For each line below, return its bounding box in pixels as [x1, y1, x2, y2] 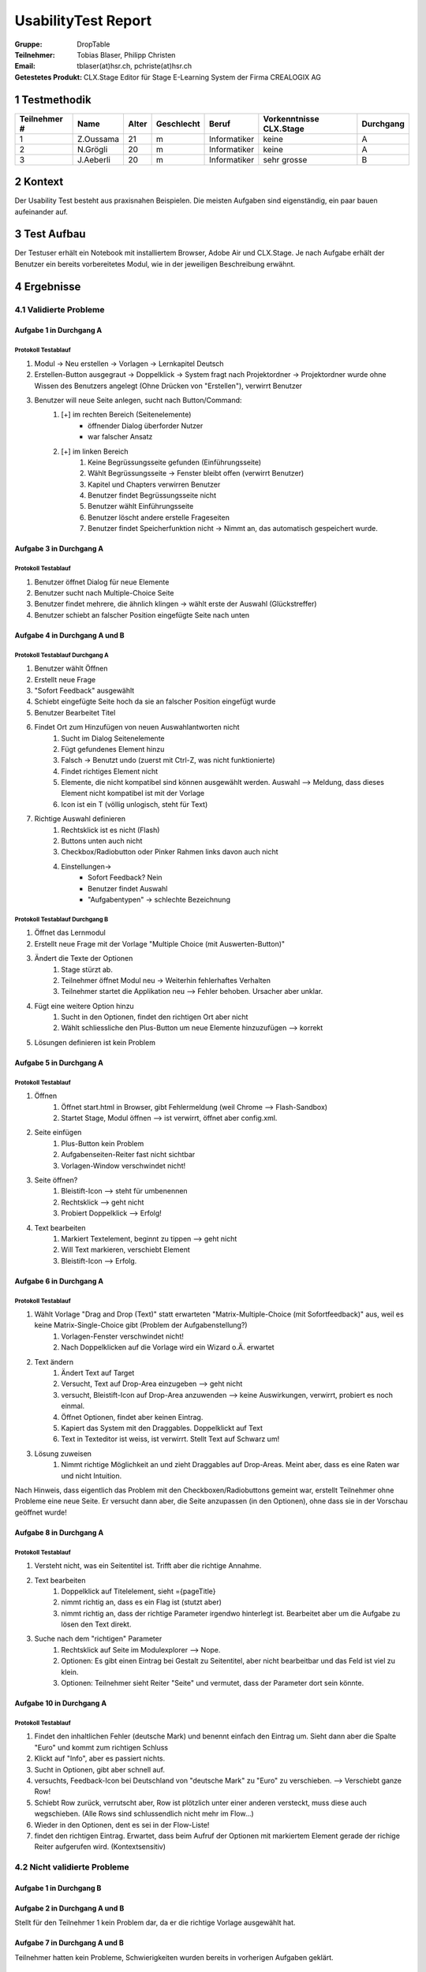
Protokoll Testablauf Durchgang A [14, 651, 110, 659]
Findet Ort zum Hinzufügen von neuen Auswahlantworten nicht [34, 723, 240, 732]
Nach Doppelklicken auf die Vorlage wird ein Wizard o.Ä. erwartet [61, 1343, 275, 1352]
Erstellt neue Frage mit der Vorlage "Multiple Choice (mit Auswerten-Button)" [34, 939, 286, 948]
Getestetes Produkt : [14, 72, 83, 82]
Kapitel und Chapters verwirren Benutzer [88, 480, 221, 489]
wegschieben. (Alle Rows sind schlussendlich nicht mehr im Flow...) [34, 1809, 254, 1818]
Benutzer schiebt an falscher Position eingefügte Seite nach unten [34, 610, 250, 619]
